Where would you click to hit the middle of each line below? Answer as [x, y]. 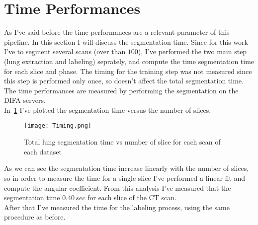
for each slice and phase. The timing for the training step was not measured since [128, 71]
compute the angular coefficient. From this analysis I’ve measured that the [118, 187]
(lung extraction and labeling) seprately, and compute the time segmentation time [129, 61]
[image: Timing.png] [58, 126]
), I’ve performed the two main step [192, 51]
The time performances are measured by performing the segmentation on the [121, 90]
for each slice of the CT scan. [132, 197]
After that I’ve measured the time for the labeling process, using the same [117, 207]
